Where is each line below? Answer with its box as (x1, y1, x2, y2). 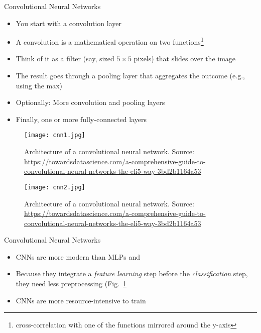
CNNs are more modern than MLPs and (16, 251, 141, 262)
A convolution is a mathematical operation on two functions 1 (16, 35, 204, 47)
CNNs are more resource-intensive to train (16, 295, 146, 305)
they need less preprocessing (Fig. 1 (16, 278, 127, 289)
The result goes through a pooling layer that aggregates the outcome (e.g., (16, 70, 245, 81)
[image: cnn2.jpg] (24, 183, 85, 191)
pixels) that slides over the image (134, 53, 236, 64)
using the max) (16, 80, 63, 90)
